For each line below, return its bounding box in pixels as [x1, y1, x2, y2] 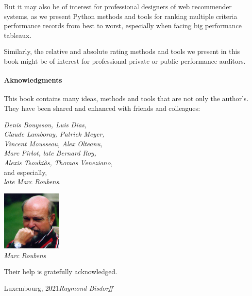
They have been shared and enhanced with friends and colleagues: [4, 103, 200, 113]
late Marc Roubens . [4, 176, 61, 187]
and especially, [4, 167, 47, 177]
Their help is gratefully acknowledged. [4, 266, 118, 277]
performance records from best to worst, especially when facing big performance [4, 20, 242, 31]
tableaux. [4, 30, 32, 40]
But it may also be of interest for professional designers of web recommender [4, 1, 232, 11]
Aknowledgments [4, 75, 62, 85]
